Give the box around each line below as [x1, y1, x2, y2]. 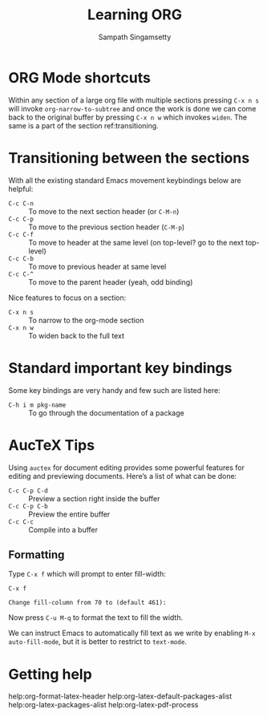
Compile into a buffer [28, 525, 99, 534]
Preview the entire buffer [28, 509, 111, 519]
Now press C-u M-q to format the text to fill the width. [8, 613, 183, 622]
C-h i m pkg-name [8, 401, 67, 409]
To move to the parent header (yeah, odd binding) [28, 277, 193, 286]
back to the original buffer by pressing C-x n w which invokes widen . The [8, 112, 247, 122]
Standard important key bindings [8, 358, 233, 377]
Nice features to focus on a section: [8, 293, 127, 302]
